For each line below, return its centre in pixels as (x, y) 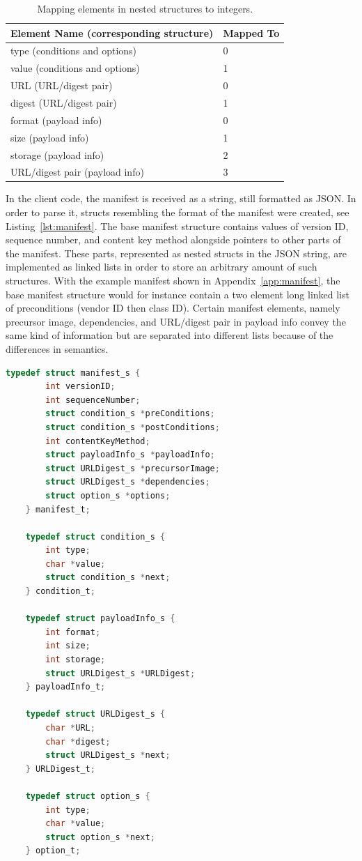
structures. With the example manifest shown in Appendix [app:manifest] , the (173, 280)
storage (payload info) (57, 154)
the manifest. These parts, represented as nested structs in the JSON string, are (176, 253)
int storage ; (76, 660)
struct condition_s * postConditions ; (133, 427)
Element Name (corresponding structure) (112, 32)
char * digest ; (78, 741)
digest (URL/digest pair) (64, 102)
